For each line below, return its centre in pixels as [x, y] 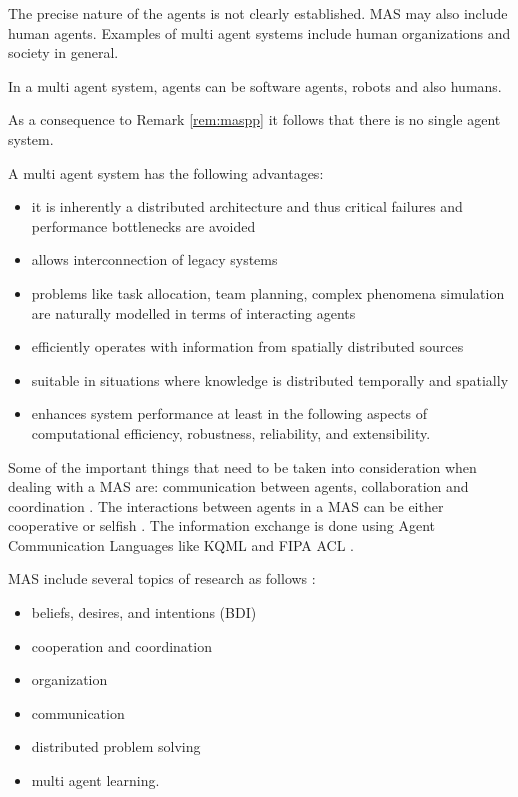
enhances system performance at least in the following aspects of [229, 413]
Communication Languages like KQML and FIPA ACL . [181, 544]
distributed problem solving [116, 746]
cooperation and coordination [121, 645]
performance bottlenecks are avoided [143, 225]
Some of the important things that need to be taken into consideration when [242, 466]
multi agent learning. [95, 780]
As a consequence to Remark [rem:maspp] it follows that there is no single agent [254, 119]
